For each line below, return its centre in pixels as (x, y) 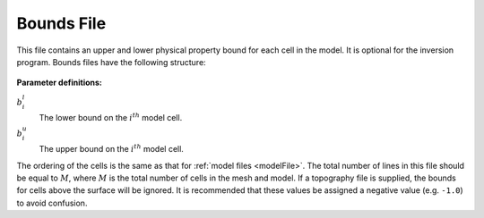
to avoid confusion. (52, 203)
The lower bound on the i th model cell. (111, 117)
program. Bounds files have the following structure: (111, 62)
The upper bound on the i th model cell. (111, 149)
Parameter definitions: (60, 83)
